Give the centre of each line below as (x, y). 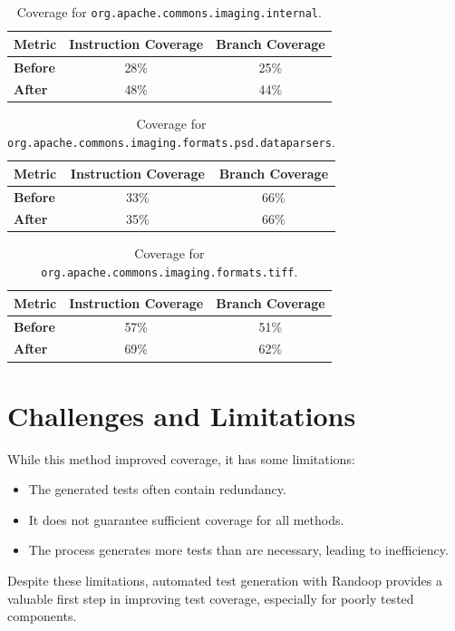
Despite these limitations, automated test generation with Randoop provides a (225, 580)
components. (42, 616)
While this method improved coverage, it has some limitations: (181, 458)
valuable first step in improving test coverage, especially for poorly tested (211, 598)
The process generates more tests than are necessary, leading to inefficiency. (238, 550)
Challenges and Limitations (182, 415)
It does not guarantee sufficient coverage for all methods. (186, 519)
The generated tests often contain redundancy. (157, 489)
